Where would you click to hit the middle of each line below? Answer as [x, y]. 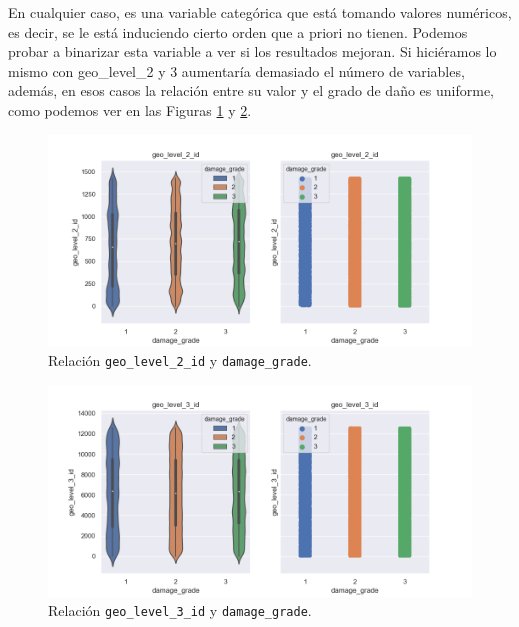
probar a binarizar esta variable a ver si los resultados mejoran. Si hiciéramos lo [252, 51]
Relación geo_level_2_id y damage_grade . [180, 360]
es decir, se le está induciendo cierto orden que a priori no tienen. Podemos [238, 31]
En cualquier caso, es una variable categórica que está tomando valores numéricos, [260, 12]
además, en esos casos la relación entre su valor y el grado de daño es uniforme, [251, 90]
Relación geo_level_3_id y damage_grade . [180, 610]
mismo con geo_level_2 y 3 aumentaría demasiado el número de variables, [236, 70]
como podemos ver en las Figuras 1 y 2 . [130, 109]
